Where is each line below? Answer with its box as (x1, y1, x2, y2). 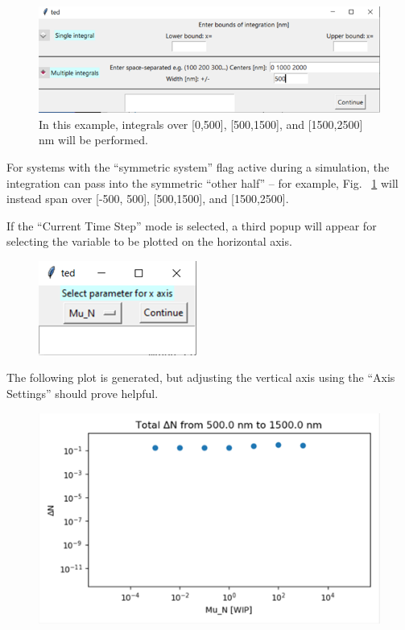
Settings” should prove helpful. (6, 385, 159, 402)
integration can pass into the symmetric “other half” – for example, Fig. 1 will (6, 174, 399, 191)
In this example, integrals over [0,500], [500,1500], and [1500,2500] (39, 115, 363, 132)
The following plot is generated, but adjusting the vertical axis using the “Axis (6, 369, 395, 386)
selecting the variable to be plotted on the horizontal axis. (6, 233, 292, 250)
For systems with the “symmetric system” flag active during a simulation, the (6, 158, 390, 175)
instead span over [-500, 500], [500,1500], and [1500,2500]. (6, 190, 289, 207)
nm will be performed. (39, 131, 148, 148)
